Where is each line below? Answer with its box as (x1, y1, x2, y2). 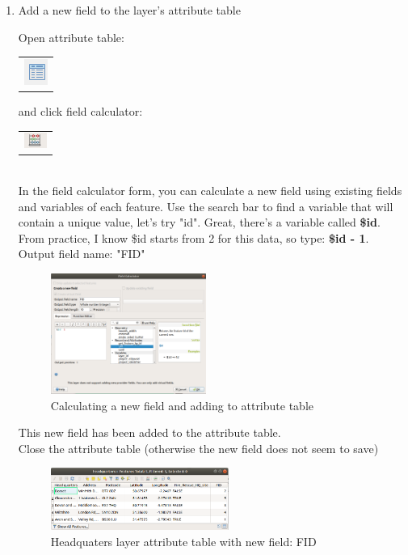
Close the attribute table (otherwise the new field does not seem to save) (18, 439, 379, 456)
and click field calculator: (18, 103, 143, 120)
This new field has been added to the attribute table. (18, 424, 281, 441)
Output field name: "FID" (18, 245, 145, 262)
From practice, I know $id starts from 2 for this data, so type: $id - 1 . (18, 229, 369, 246)
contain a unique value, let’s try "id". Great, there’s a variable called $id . (18, 214, 381, 231)
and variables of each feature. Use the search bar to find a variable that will (18, 197, 393, 214)
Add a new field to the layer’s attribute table (18, 2, 241, 18)
